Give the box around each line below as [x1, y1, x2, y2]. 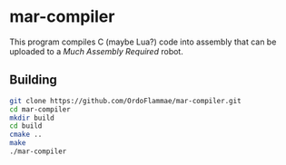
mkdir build [9, 113, 54, 122]
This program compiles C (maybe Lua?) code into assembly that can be [9, 36, 277, 47]
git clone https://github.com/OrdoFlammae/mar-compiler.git [9, 96, 242, 105]
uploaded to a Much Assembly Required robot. [9, 45, 183, 56]
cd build [9, 121, 43, 131]
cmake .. [9, 130, 43, 140]
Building [9, 73, 57, 88]
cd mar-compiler [9, 104, 71, 114]
